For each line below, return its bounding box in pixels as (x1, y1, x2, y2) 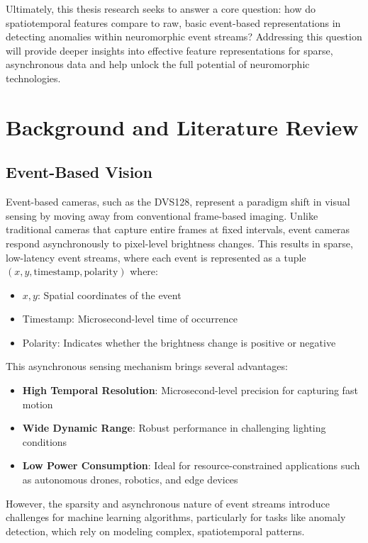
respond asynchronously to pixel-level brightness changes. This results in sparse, (6, 235, 353, 250)
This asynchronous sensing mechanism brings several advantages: (6, 359, 288, 374)
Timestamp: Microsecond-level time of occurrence (22, 311, 238, 326)
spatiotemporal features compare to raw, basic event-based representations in (6, 15, 341, 30)
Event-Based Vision (6, 161, 152, 183)
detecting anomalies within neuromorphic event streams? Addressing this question (6, 29, 362, 44)
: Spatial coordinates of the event (37, 287, 182, 302)
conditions (22, 434, 67, 449)
